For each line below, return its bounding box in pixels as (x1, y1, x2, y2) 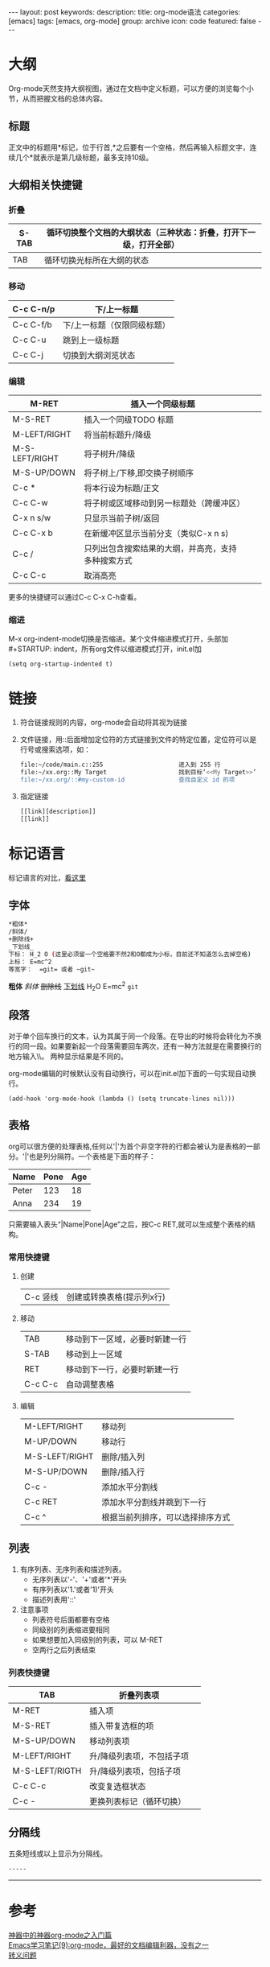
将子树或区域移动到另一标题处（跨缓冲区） (84, 497, 245, 509)
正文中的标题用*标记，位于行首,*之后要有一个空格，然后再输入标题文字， (8, 142, 251, 152)
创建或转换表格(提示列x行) (66, 1291, 166, 1302)
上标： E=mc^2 (8, 958, 52, 966)
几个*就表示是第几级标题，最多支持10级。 (14, 152, 153, 162)
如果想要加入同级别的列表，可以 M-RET (31, 1635, 163, 1644)
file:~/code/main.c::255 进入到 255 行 (19, 761, 221, 769)
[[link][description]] (19, 807, 96, 815)
